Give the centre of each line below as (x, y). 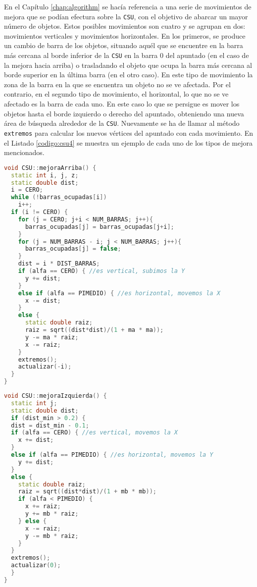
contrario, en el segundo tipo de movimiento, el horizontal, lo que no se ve (116, 94)
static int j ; (34, 403)
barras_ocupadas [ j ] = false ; (73, 249)
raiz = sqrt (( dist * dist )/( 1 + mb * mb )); (87, 492)
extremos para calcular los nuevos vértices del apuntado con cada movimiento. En (129, 133)
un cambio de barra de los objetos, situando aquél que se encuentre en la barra (124, 45)
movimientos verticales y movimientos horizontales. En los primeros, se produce (125, 35)
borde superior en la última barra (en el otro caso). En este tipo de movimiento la (128, 75)
